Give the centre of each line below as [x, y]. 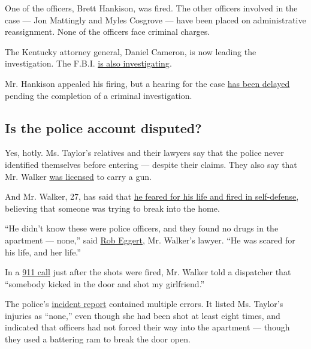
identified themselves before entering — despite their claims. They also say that [151, 164]
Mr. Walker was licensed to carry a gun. [78, 176]
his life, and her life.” [43, 252]
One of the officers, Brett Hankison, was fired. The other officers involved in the [151, 8]
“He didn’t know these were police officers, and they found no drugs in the [142, 228]
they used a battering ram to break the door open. [98, 339]
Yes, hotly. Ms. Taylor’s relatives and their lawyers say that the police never [144, 153]
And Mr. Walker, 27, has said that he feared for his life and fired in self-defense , [152, 196]
